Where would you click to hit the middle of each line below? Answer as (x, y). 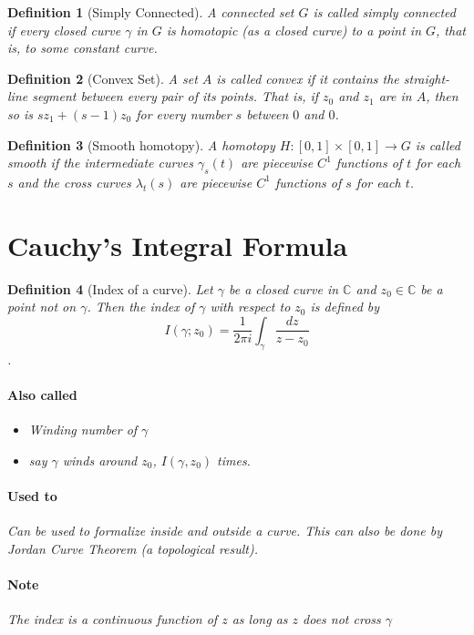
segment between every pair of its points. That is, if (175, 96)
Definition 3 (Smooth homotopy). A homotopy (141, 144)
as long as (260, 619)
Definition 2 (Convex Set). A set (103, 78)
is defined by (345, 307)
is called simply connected (384, 12)
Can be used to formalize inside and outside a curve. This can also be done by (225, 531)
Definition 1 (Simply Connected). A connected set (151, 12)
